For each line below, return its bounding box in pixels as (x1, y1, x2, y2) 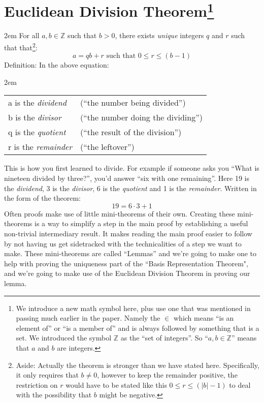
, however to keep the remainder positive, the (97, 369, 238, 380)
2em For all (4, 30, 40, 41)
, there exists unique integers (115, 30, 204, 41)
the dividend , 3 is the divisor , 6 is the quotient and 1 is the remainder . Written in (4, 182, 257, 193)
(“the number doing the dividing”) (80, 111, 203, 123)
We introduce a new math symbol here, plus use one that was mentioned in (16, 302, 251, 313)
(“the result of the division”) (80, 126, 182, 138)
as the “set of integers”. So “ (120, 332, 208, 343)
